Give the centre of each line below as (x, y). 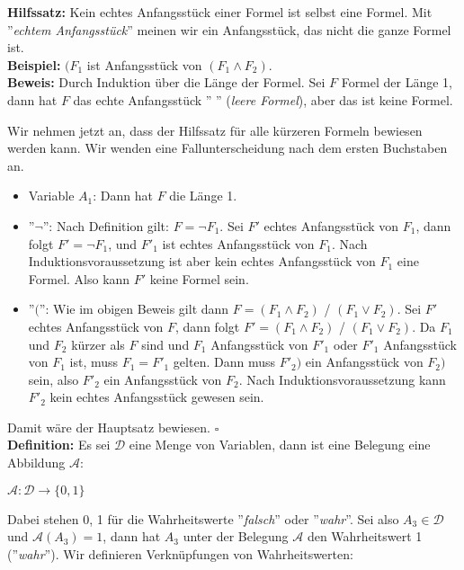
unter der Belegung (236, 536)
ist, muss (94, 362)
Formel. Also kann (79, 278)
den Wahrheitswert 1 (365, 536)
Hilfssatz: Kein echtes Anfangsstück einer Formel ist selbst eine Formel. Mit (220, 12)
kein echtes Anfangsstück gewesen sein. (157, 397)
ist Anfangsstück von (144, 64)
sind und (165, 344)
